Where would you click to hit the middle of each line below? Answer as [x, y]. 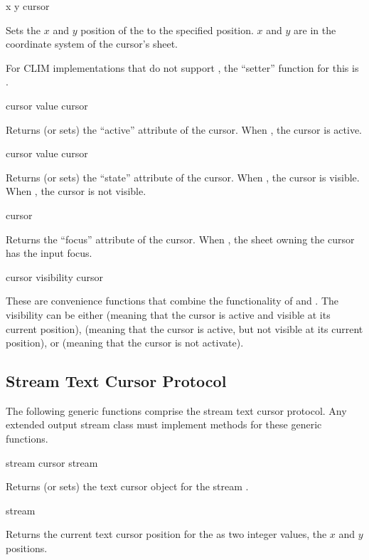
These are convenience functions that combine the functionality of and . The [172, 301]
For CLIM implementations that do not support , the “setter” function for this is [182, 67]
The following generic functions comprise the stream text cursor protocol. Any [176, 410]
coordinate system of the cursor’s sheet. [92, 44]
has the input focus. [49, 253]
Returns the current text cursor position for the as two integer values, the [166, 534]
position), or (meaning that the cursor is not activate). [125, 343]
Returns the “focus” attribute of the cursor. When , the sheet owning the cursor [180, 239]
